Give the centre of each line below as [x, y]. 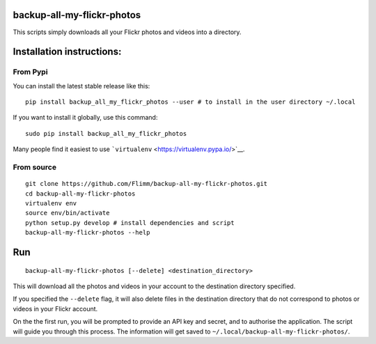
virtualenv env [51, 203]
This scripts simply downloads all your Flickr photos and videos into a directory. [127, 32]
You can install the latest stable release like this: [81, 86]
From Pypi [30, 72]
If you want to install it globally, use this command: [85, 118]
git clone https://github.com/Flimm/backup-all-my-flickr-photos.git [147, 184]
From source [35, 167]
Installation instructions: [67, 52]
